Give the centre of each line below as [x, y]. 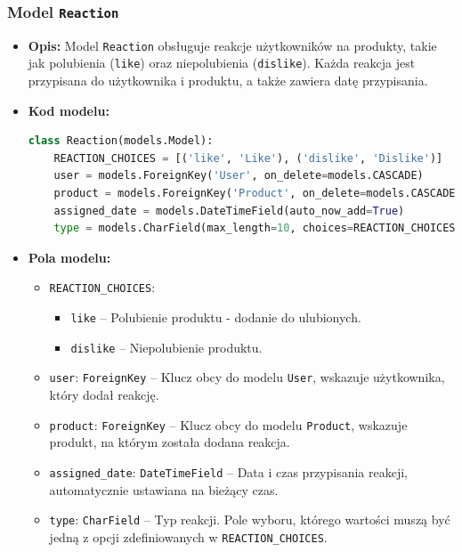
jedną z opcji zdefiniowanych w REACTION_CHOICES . [188, 536]
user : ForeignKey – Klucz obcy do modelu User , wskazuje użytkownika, [247, 377]
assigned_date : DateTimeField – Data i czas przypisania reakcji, [229, 471]
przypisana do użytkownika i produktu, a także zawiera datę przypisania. [228, 81]
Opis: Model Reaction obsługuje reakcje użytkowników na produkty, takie [232, 45]
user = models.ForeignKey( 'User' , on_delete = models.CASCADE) [239, 176]
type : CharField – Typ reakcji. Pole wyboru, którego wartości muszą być [250, 520]
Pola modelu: [69, 257]
